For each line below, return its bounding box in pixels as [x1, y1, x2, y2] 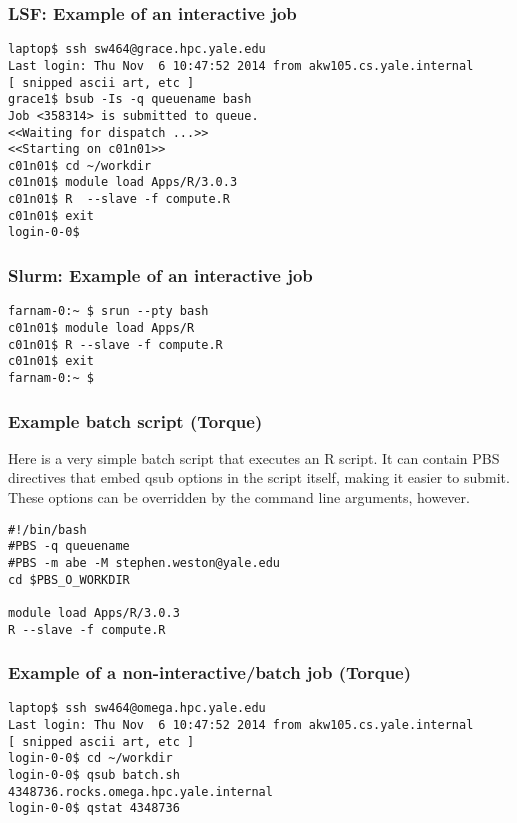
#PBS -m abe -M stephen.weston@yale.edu [8, 555, 281, 570]
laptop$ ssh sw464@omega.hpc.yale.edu [8, 701, 266, 716]
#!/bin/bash [8, 522, 87, 537]
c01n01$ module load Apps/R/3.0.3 [8, 175, 238, 190]
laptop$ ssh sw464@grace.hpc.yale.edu [8, 42, 266, 57]
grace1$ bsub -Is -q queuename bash [8, 92, 252, 107]
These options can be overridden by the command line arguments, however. [8, 487, 470, 507]
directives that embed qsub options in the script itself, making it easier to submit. [8, 467, 510, 488]
